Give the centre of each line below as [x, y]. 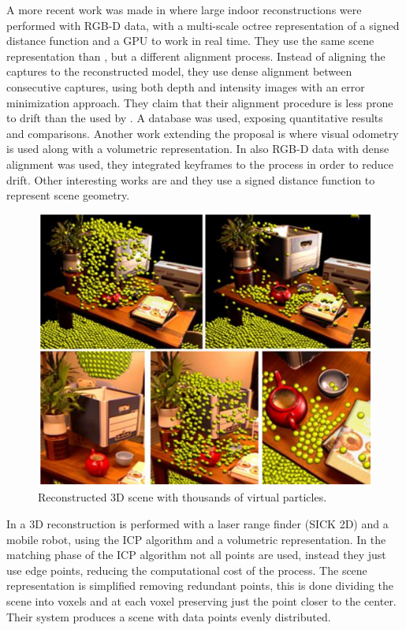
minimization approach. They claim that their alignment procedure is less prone [200, 102]
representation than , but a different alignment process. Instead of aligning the [196, 56]
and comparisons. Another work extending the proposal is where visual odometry [203, 133]
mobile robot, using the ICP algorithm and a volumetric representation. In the [196, 539]
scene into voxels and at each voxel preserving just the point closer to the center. [201, 600]
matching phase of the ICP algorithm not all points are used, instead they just [196, 555]
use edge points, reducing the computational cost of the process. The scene [187, 570]
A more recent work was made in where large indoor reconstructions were [184, 9]
